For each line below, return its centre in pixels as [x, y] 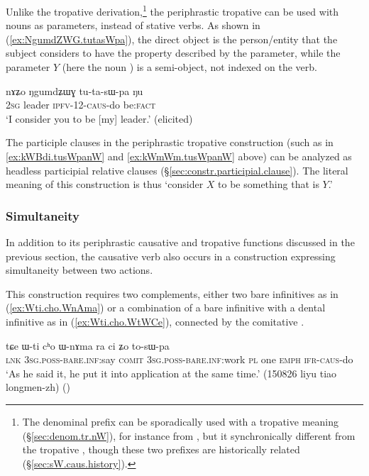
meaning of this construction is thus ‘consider [105, 184]
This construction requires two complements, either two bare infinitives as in [172, 293]
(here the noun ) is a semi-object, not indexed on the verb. [189, 67]
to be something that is [269, 184]
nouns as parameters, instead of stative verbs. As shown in [133, 25]
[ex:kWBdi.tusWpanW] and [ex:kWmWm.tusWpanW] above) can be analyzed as [179, 156]
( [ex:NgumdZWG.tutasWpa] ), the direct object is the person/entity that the [172, 39]
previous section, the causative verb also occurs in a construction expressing [171, 256]
